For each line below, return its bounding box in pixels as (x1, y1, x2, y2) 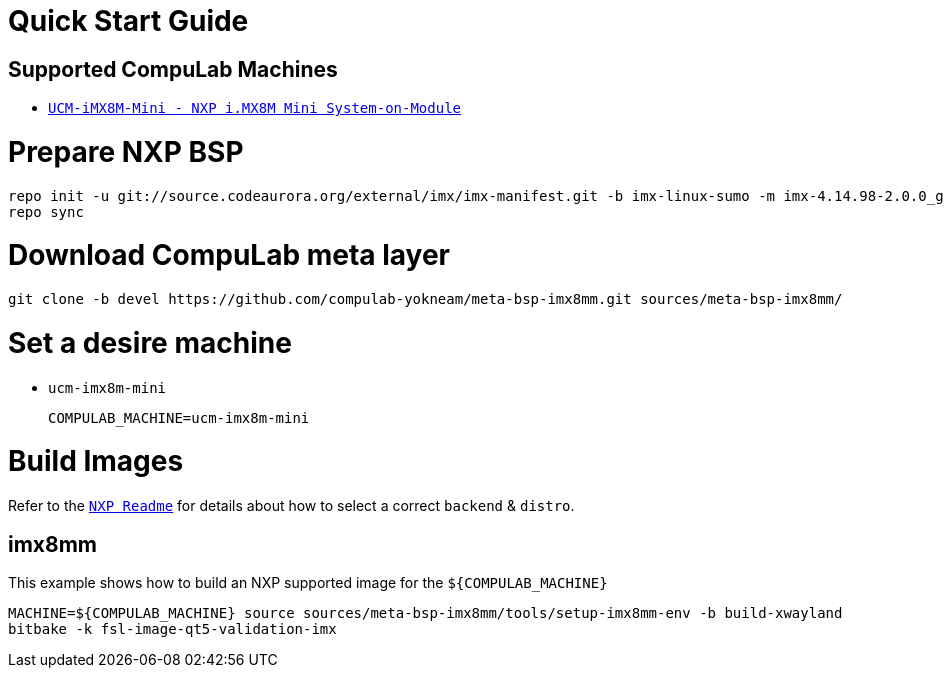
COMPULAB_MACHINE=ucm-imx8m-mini (48, 409, 310, 426)
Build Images (8, 444, 184, 479)
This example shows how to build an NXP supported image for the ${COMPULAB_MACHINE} (8, 574, 608, 592)
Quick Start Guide (8, 4, 249, 38)
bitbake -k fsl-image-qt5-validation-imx (8, 621, 337, 638)
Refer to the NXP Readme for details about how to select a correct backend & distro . (8, 497, 575, 515)
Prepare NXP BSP (8, 134, 244, 169)
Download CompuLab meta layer (8, 238, 451, 273)
